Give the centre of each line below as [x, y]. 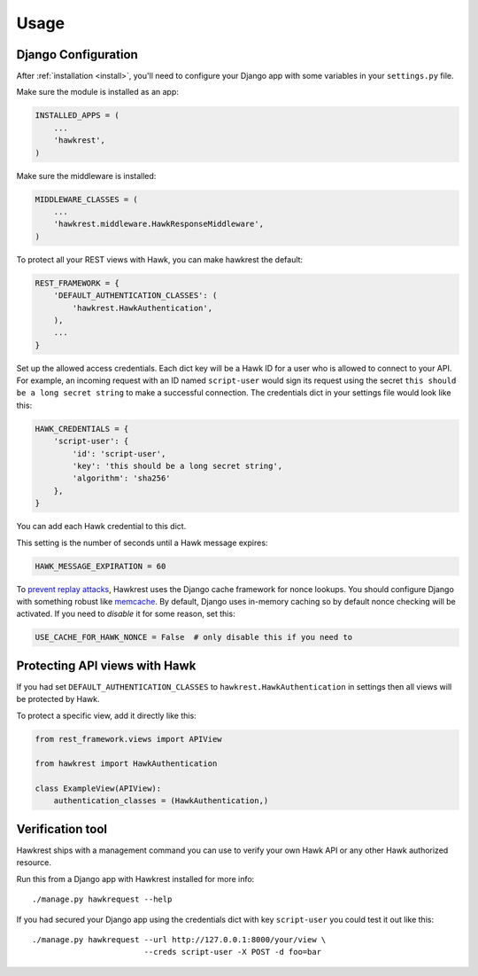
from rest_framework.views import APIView [128, 739]
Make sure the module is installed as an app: [97, 92]
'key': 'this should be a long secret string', [177, 466]
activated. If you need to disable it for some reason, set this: [126, 614]
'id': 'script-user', [119, 453]
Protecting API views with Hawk [106, 665]
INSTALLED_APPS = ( [77, 116]
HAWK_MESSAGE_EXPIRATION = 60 [100, 566]
